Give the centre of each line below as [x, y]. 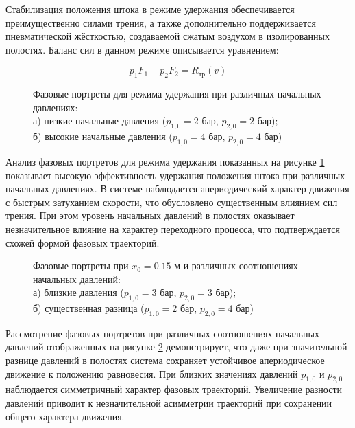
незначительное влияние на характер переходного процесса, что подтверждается [173, 228]
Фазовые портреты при [81, 266]
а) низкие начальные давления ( [100, 121]
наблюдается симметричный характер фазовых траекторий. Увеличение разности [174, 389]
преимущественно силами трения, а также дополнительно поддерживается [161, 22]
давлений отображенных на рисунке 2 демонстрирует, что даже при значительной [176, 347]
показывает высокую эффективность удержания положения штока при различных [175, 175]
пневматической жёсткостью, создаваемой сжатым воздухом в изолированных [168, 36]
